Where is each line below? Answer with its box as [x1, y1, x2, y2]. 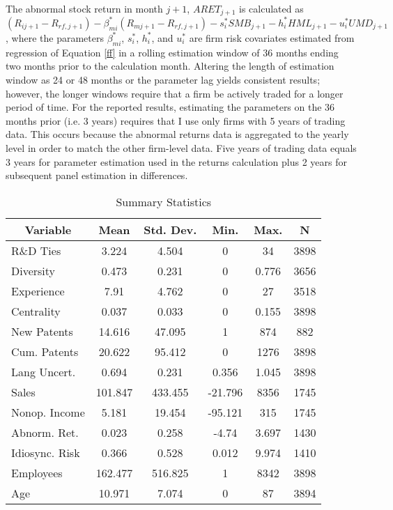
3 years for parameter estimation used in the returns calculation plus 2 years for [6, 154, 347, 169]
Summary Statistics [116, 193, 212, 210]
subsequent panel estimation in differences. [6, 168, 188, 183]
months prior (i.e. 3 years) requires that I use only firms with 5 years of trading [6, 113, 346, 127]
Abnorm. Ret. [11, 424, 79, 440]
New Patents [11, 323, 73, 339]
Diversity [11, 262, 56, 279]
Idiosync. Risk [11, 444, 80, 461]
